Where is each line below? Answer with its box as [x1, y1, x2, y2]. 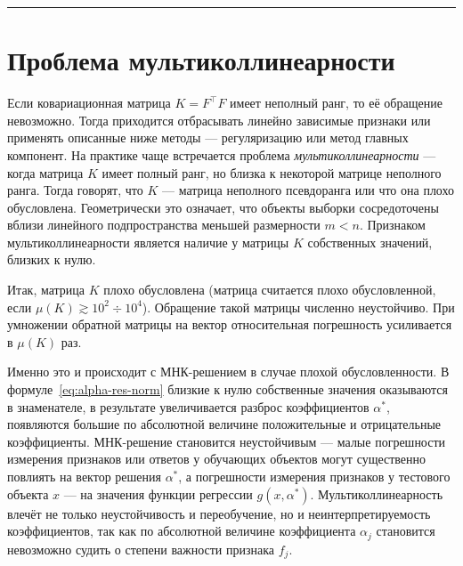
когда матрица [7, 163, 84, 182]
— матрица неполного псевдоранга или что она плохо [161, 181, 454, 199]
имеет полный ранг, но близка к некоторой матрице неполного [102, 163, 442, 182]
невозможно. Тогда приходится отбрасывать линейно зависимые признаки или [7, 110, 431, 129]
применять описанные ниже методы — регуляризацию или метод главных [7, 128, 409, 147]
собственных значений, [307, 232, 433, 251]
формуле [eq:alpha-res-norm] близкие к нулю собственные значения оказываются [7, 380, 448, 399]
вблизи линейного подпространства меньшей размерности [7, 215, 321, 234]
